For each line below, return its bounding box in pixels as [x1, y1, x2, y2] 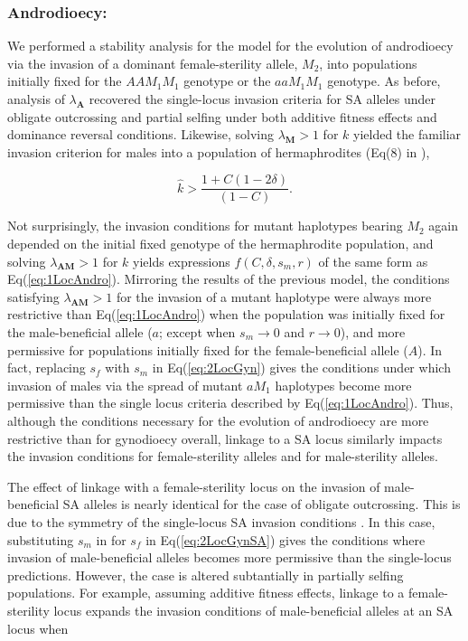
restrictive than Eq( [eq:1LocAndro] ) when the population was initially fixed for [7, 305, 445, 324]
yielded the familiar [353, 125, 462, 144]
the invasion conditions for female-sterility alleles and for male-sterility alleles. [7, 447, 438, 466]
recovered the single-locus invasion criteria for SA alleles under [89, 90, 435, 108]
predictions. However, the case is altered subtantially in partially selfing [7, 565, 404, 584]
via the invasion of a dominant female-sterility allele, [7, 53, 298, 72]
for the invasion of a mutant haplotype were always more [116, 287, 432, 306]
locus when [7, 618, 69, 637]
